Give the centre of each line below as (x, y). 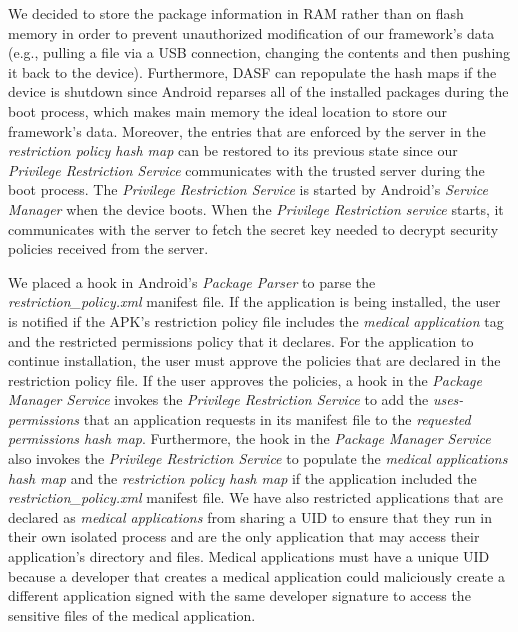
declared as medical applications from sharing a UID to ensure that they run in (250, 516)
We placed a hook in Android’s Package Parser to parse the (192, 281)
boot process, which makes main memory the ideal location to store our (228, 110)
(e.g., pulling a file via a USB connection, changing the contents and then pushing (259, 52)
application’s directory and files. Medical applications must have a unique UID (249, 556)
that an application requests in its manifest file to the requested (277, 418)
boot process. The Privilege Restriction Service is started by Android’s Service (248, 189)
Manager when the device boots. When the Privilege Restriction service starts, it (256, 208)
